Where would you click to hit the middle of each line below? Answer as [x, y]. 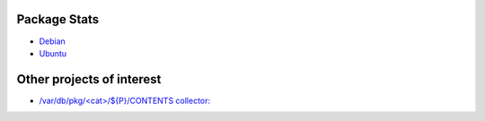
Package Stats [58, 19]
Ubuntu [53, 53]
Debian [53, 41]
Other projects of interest [89, 79]
